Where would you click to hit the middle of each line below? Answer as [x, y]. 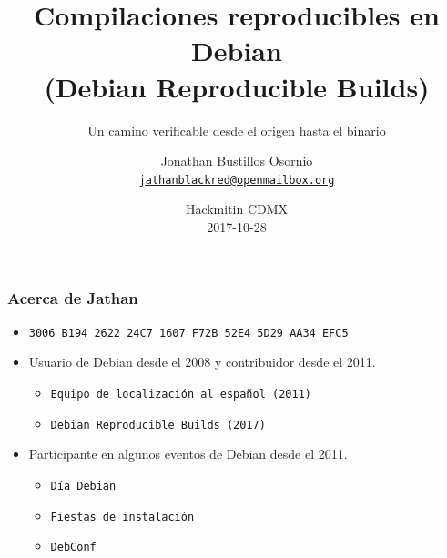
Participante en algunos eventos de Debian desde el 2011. [188, 454]
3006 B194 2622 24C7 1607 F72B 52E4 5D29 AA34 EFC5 [188, 333]
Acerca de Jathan [73, 297]
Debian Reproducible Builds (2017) [158, 425]
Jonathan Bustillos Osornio [237, 161]
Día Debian [83, 486]
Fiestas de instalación [122, 517]
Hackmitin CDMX [237, 209]
